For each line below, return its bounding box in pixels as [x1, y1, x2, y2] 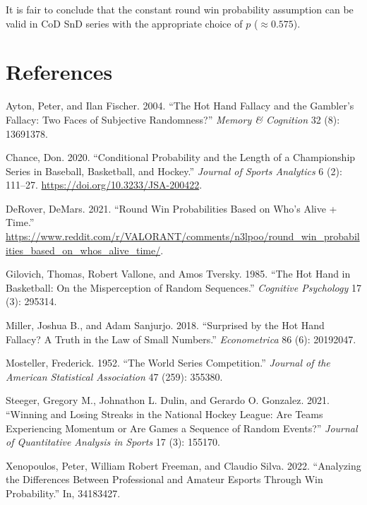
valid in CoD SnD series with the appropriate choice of [6, 16, 243, 30]
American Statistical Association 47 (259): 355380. [6, 369, 223, 384]
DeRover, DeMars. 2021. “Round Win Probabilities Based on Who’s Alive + [6, 201, 337, 215]
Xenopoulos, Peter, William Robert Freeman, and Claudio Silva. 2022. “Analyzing [6, 458, 361, 473]
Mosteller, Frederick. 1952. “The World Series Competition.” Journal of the [6, 355, 330, 370]
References [6, 57, 113, 86]
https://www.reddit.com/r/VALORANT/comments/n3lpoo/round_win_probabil [6, 229, 360, 244]
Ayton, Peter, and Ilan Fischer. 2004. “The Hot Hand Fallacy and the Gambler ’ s [6, 98, 354, 113]
